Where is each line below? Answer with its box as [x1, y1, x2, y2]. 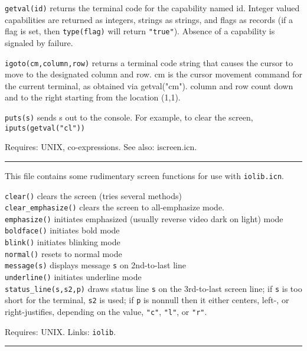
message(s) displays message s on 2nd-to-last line [5, 259, 187, 271]
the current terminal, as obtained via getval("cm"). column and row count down [5, 79, 293, 92]
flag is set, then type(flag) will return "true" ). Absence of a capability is [5, 25, 275, 37]
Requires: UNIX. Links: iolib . [5, 325, 116, 337]
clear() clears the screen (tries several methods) [5, 189, 182, 201]
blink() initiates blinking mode [5, 236, 120, 248]
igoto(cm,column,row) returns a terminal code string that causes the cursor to [5, 56, 293, 69]
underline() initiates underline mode [5, 271, 142, 283]
